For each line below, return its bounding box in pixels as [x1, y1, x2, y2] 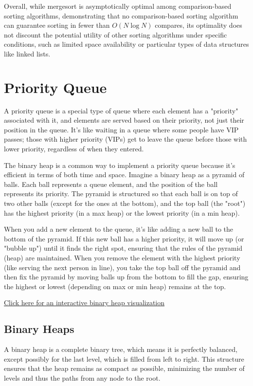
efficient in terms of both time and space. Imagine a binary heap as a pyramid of [4, 169, 245, 180]
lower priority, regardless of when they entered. [4, 144, 144, 154]
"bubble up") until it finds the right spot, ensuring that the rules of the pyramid [4, 243, 243, 253]
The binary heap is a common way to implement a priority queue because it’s [4, 160, 235, 170]
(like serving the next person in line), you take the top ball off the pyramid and [4, 262, 241, 272]
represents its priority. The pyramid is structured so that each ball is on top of [4, 188, 238, 199]
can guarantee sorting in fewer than [4, 20, 110, 30]
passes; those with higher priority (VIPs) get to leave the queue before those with [4, 134, 247, 144]
